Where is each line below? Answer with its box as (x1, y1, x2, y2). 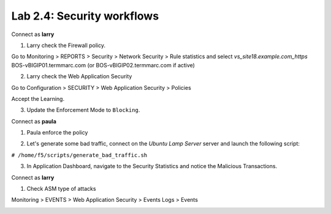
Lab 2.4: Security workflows (11, 9, 159, 23)
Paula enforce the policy (26, 129, 88, 136)
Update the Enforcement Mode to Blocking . (26, 106, 140, 114)
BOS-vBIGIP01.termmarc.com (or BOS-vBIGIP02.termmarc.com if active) (11, 61, 196, 68)
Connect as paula (11, 117, 56, 125)
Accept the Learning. (11, 95, 64, 102)
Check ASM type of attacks (26, 185, 96, 193)
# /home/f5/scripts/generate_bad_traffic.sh (11, 152, 148, 158)
